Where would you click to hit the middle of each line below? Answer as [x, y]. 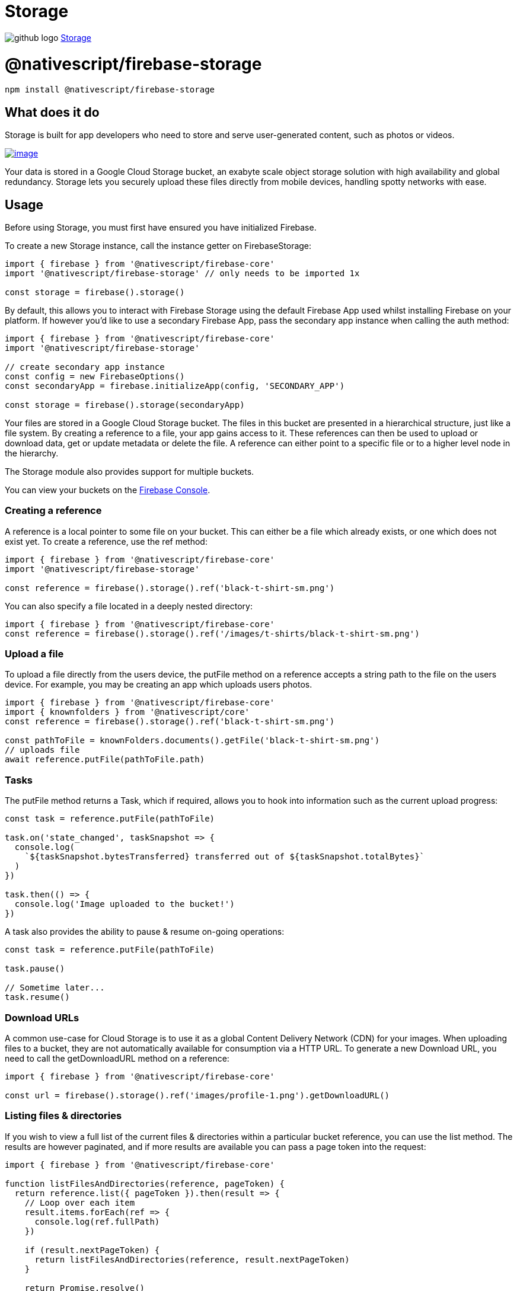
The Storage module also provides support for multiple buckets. [130, 471]
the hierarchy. [32, 453]
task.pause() [35, 969]
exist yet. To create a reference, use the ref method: [106, 541]
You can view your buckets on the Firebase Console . [108, 490]
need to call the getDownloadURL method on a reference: [117, 1058]
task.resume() [37, 997]
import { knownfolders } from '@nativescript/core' [127, 712]
